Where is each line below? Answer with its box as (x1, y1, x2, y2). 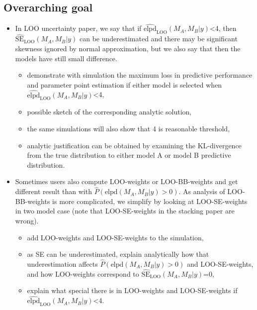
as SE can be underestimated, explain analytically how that (27, 249, 209, 259)
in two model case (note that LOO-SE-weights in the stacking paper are (15, 206, 235, 216)
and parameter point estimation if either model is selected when (27, 79, 222, 90)
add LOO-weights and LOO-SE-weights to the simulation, (27, 232, 204, 242)
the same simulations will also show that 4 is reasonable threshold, (27, 123, 230, 134)
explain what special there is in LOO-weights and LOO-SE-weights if (27, 285, 238, 296)
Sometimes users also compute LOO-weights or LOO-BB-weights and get (15, 176, 238, 187)
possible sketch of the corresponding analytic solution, (27, 106, 192, 117)
